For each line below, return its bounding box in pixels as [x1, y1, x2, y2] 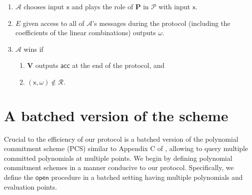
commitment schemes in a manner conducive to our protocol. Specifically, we [4, 162, 234, 173]
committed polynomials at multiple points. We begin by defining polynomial [4, 152, 232, 163]
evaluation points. [4, 181, 57, 192]
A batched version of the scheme [4, 105, 229, 125]
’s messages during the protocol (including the [92, 18, 231, 28]
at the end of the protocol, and [72, 60, 165, 70]
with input [158, 1, 190, 11]
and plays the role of [71, 1, 133, 11]
